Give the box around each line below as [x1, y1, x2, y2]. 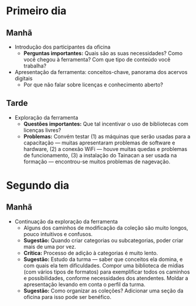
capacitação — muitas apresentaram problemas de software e [23, 139, 175, 146]
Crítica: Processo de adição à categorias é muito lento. [23, 249, 158, 256]
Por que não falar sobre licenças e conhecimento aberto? [23, 81, 164, 88]
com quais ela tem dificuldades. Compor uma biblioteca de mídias [23, 262, 184, 269]
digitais [14, 75, 33, 82]
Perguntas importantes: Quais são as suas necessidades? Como [23, 50, 183, 57]
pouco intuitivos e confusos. [23, 230, 93, 237]
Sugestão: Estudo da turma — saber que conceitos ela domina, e [23, 256, 183, 263]
